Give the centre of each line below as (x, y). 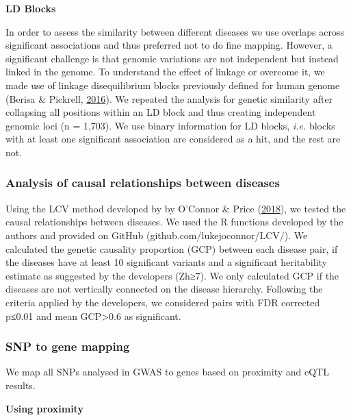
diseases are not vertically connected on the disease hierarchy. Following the (164, 289)
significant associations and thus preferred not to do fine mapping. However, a (169, 45)
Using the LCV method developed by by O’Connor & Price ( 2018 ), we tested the (176, 208)
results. (21, 385)
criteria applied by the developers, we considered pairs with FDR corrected (163, 302)
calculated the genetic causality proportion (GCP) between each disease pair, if (172, 248)
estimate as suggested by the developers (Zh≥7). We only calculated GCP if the (172, 275)
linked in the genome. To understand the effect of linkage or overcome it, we (165, 72)
